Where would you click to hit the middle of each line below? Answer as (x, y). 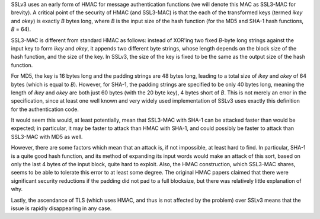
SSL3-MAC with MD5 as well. (47, 137)
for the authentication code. (45, 109)
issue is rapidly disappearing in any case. (61, 208)
